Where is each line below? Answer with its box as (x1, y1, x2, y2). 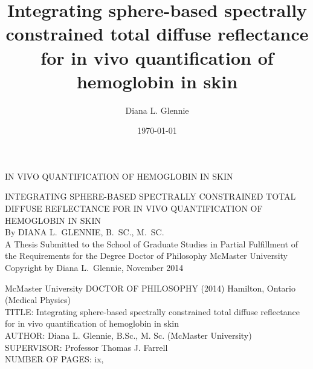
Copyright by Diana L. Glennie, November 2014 (5, 261, 184, 274)
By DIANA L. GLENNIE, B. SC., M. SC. (5, 226, 164, 238)
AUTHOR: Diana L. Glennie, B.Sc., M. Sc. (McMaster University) (5, 329, 252, 341)
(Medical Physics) (5, 293, 71, 306)
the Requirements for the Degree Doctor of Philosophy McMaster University (5, 249, 288, 262)
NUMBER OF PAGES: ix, (5, 353, 104, 365)
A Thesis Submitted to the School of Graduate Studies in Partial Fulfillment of (5, 237, 298, 250)
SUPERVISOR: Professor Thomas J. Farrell (5, 341, 168, 353)
